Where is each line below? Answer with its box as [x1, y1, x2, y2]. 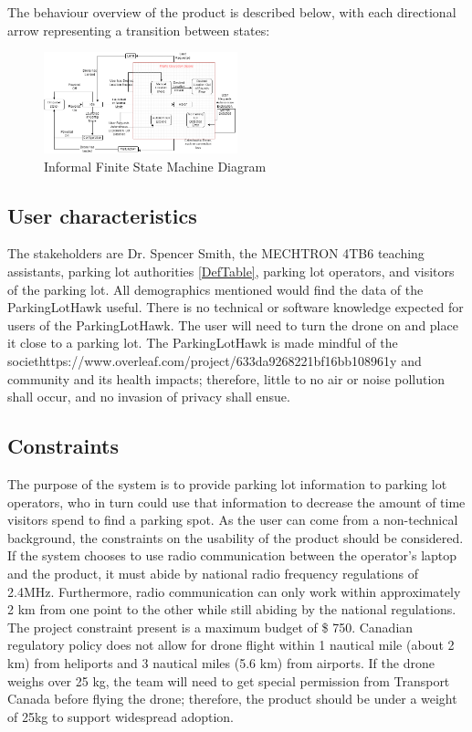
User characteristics [7, 201, 197, 229]
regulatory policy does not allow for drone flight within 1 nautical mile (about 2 [7, 635, 455, 654]
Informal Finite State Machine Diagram [44, 156, 267, 175]
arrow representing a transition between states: [7, 20, 270, 39]
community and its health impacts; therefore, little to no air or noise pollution [7, 369, 446, 388]
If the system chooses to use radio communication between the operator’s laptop [7, 546, 457, 565]
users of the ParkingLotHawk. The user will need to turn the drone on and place [7, 315, 458, 334]
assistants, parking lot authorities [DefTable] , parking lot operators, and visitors [7, 262, 455, 281]
